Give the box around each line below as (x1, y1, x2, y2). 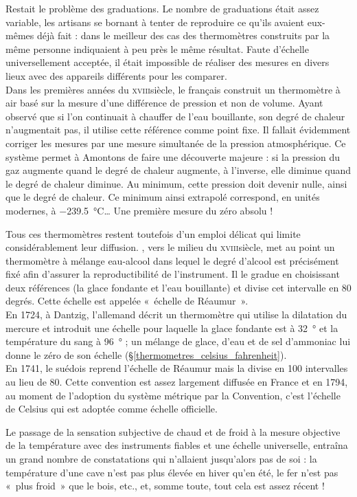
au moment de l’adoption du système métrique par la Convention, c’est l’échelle (5, 388, 341, 402)
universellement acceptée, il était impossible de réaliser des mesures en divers (5, 55, 330, 69)
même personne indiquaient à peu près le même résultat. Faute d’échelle (5, 41, 309, 56)
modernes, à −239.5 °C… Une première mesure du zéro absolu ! (5, 203, 273, 217)
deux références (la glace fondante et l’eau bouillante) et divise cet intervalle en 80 (5, 280, 352, 294)
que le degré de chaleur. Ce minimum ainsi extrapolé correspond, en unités (5, 190, 320, 204)
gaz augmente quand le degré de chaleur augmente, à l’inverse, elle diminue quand (5, 163, 352, 177)
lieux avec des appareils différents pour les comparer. (5, 68, 227, 82)
